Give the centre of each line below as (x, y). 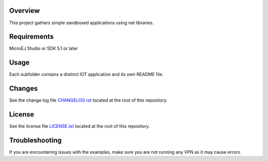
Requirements (32, 37)
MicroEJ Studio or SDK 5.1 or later (44, 48)
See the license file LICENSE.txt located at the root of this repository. (79, 126)
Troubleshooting (35, 140)
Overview (25, 11)
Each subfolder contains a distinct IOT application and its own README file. (86, 75)
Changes (24, 89)
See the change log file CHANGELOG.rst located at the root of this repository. (88, 100)
